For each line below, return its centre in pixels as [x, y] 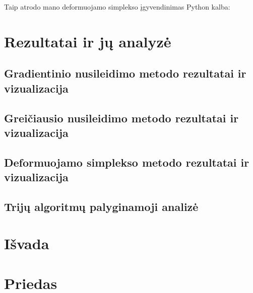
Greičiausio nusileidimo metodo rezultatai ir [121, 118]
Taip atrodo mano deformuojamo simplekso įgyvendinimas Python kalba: [117, 7]
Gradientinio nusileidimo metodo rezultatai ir [125, 73]
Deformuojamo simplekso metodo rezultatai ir [127, 162]
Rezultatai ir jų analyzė [88, 41]
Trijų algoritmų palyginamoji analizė [101, 206]
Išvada [27, 243]
